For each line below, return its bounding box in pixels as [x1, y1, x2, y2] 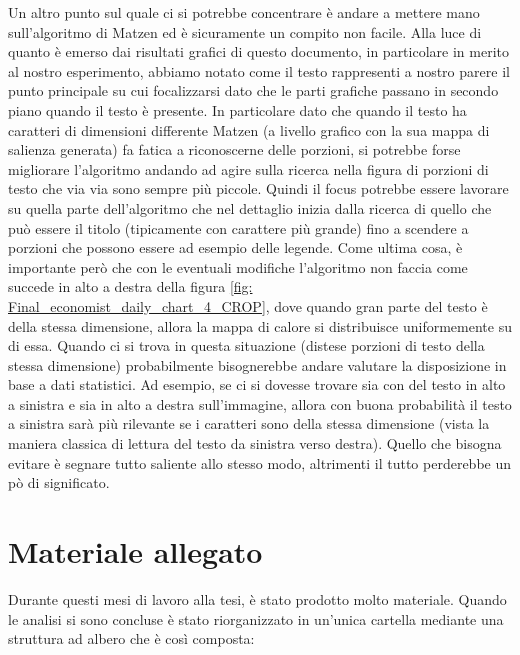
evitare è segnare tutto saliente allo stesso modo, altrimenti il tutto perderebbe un [8, 452, 512, 473]
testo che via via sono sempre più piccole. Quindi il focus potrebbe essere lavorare [8, 178, 509, 199]
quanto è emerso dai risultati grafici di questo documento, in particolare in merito [8, 41, 509, 62]
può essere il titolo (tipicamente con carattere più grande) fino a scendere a [8, 217, 469, 238]
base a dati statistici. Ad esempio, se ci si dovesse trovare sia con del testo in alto [8, 374, 506, 395]
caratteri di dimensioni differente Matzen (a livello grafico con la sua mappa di [8, 119, 490, 140]
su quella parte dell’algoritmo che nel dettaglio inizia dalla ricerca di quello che [8, 197, 492, 218]
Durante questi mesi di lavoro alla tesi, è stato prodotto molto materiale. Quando [8, 588, 507, 609]
